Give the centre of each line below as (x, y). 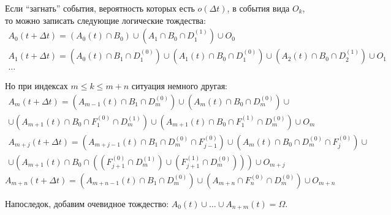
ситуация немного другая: (179, 86)
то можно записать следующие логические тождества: (105, 20)
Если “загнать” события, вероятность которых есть (100, 8)
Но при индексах (36, 86)
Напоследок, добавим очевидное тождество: (87, 203)
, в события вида (258, 8)
